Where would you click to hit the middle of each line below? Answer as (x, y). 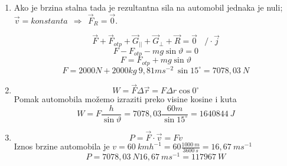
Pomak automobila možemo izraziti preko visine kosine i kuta (125, 99)
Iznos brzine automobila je (62, 146)
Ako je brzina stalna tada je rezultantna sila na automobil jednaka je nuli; (148, 7)
